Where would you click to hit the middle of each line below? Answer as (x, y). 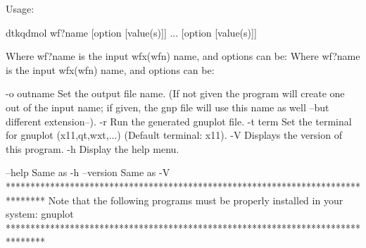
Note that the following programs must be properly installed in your (196, 200)
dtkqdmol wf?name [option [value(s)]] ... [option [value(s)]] (131, 32)
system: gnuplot (40, 214)
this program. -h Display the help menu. (93, 148)
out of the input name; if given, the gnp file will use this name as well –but (168, 107)
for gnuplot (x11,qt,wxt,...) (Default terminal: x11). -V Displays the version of (174, 135)
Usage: (20, 8)
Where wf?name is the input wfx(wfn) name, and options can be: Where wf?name (183, 56)
